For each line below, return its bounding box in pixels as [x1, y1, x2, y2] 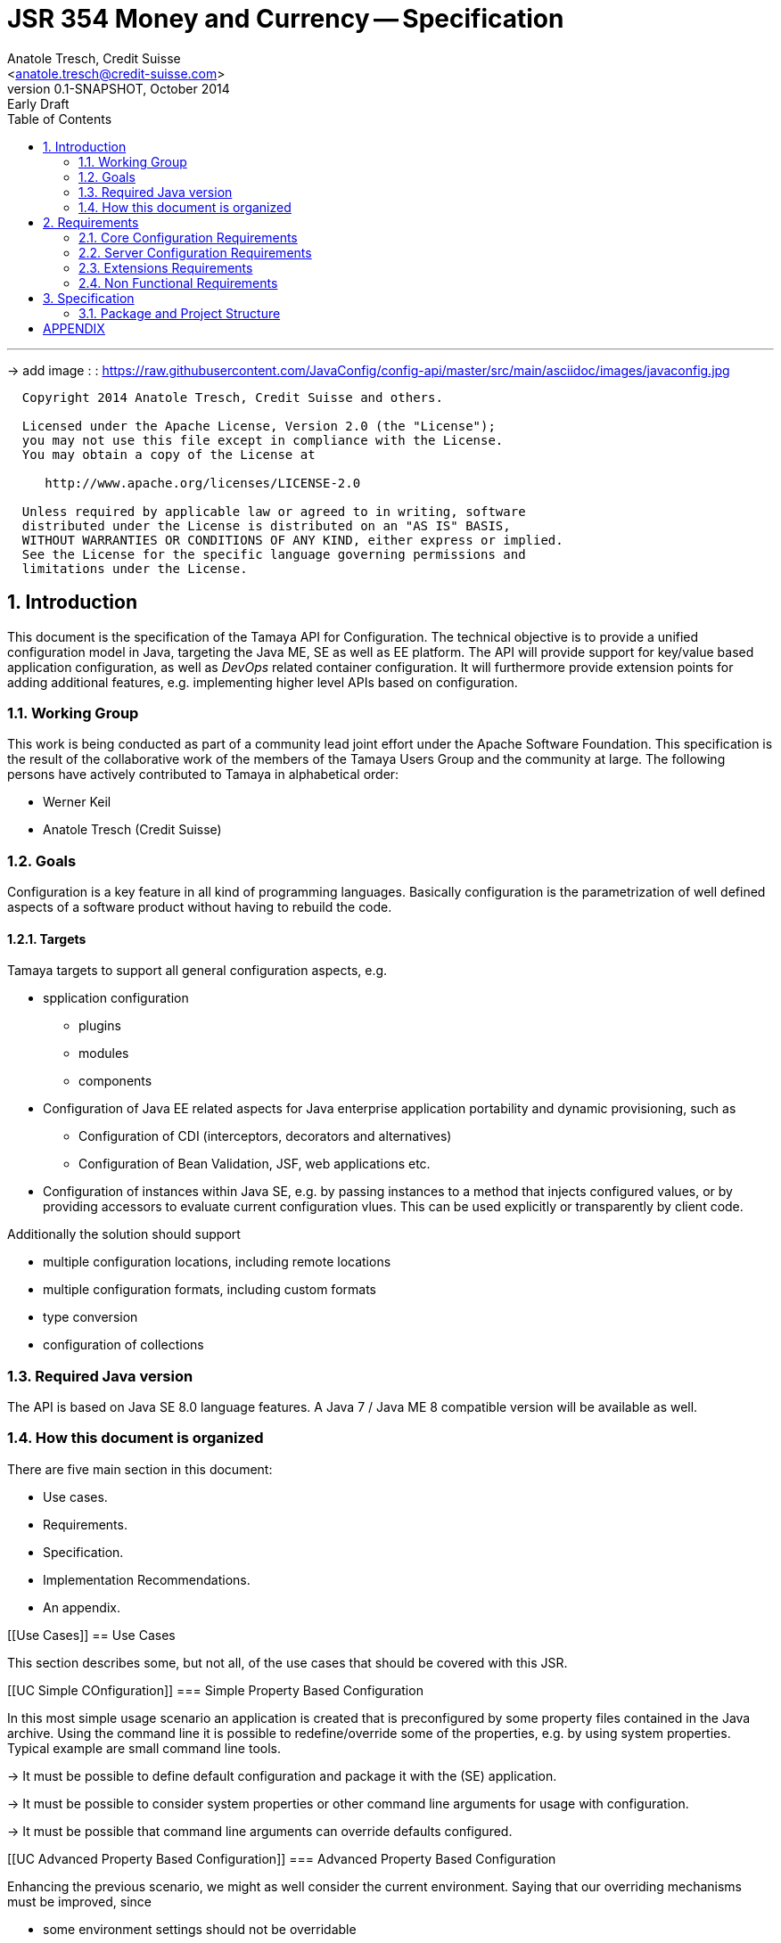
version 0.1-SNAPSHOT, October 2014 [7, 80, 230, 96]
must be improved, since [7, 1893, 152, 1909]
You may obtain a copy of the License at [21, 447, 316, 462]
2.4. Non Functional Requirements [78, 275, 278, 291]
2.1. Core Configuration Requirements [78, 229, 298, 245]
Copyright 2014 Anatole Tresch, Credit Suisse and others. [21, 389, 443, 405]
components [78, 1073, 152, 1089]
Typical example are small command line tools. [7, 1740, 281, 1756]
